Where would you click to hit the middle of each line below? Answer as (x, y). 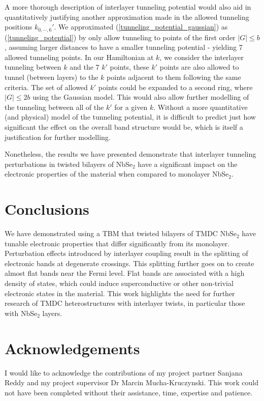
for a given (131, 107)
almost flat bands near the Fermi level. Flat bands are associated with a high (125, 273)
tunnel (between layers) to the (52, 77)
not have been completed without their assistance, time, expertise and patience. (129, 392)
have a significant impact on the (188, 164)
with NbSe (21, 313)
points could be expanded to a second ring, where (175, 87)
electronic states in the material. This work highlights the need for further (120, 293)
